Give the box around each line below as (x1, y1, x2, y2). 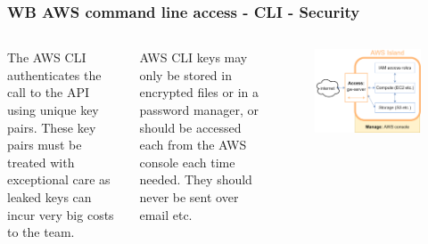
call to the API (7, 83, 89, 102)
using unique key (7, 101, 99, 118)
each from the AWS (139, 135, 247, 154)
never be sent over (139, 187, 239, 206)
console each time (139, 152, 235, 171)
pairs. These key (7, 118, 96, 136)
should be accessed (139, 118, 242, 136)
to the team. (7, 223, 75, 241)
